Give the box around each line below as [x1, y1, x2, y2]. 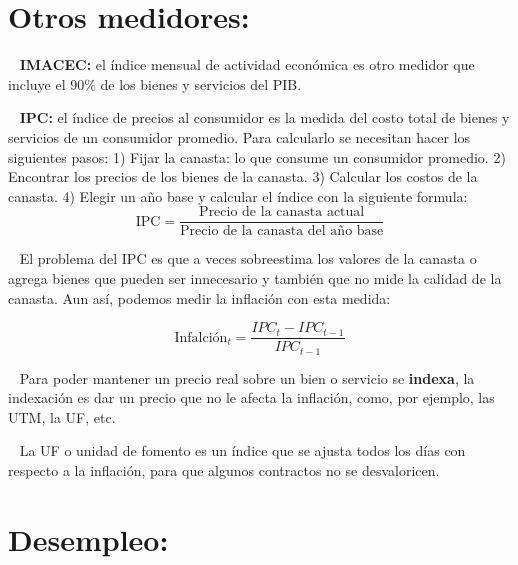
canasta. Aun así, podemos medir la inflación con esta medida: [8, 287, 391, 308]
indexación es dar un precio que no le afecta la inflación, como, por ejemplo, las [8, 387, 495, 408]
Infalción [174, 330, 228, 345]
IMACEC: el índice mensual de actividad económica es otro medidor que [19, 54, 475, 75]
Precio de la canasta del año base [180, 224, 384, 239]
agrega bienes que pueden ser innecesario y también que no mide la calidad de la [8, 267, 502, 288]
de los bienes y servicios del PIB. [100, 73, 302, 94]
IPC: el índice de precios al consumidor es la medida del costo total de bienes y [19, 107, 510, 128]
